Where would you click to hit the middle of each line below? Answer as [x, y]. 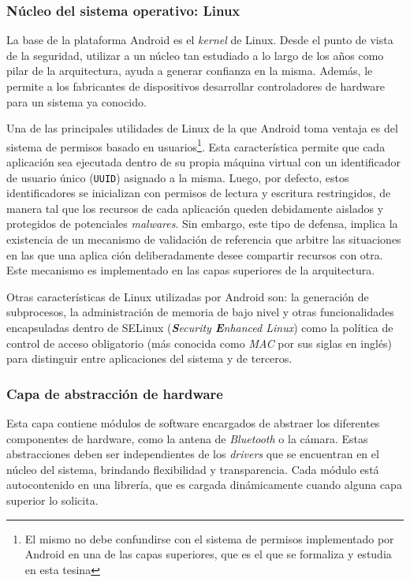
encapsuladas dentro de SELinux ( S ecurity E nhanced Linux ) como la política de [200, 328]
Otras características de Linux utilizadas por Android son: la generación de [188, 296]
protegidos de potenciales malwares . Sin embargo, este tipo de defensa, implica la [202, 224]
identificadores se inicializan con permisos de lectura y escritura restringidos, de [199, 193]
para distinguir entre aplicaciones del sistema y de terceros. [149, 358]
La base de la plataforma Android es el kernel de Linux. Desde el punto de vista [200, 40]
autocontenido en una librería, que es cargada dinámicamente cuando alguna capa [204, 485]
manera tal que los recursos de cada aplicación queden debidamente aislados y [195, 208]
